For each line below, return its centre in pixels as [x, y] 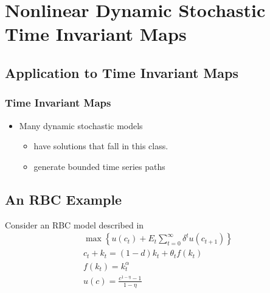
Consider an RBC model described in [74, 224]
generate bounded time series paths [99, 166]
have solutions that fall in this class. [101, 146]
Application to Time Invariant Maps [122, 72]
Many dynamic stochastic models [81, 125]
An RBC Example [64, 199]
